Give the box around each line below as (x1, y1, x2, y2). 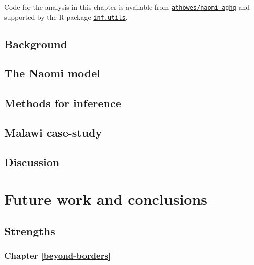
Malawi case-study (4, 125, 102, 140)
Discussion (4, 154, 60, 169)
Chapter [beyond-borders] (4, 249, 111, 262)
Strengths (4, 223, 55, 238)
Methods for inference (4, 95, 121, 111)
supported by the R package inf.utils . (4, 11, 128, 22)
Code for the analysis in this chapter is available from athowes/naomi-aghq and (4, 2, 250, 12)
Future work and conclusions (4, 189, 208, 209)
